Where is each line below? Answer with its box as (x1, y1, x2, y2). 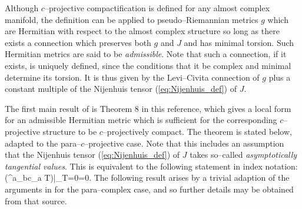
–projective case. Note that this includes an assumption (84, 137, 284, 149)
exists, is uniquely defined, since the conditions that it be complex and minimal (5, 59, 291, 71)
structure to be (42, 125, 97, 137)
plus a (268, 71, 291, 83)
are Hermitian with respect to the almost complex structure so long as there (5, 25, 280, 37)
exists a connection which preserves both (5, 36, 151, 48)
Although (5, 2, 39, 14)
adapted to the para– (5, 137, 81, 149)
